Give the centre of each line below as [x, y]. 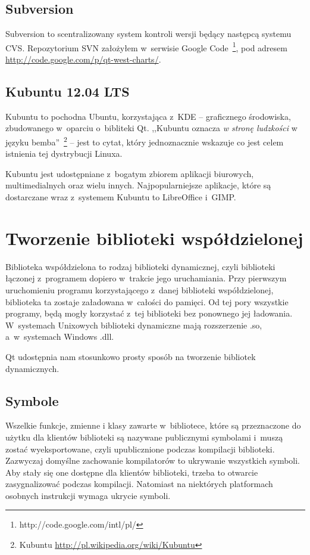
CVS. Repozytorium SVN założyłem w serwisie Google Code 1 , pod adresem [146, 46]
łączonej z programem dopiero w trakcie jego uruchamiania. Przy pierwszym [146, 278]
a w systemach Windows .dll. [60, 337]
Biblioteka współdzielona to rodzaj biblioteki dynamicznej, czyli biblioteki [140, 266]
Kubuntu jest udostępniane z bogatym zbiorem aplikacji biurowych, [130, 173]
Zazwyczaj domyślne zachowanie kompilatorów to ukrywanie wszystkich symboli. [153, 461]
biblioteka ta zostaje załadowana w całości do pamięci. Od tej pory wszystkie [147, 301]
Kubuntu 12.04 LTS [68, 92]
